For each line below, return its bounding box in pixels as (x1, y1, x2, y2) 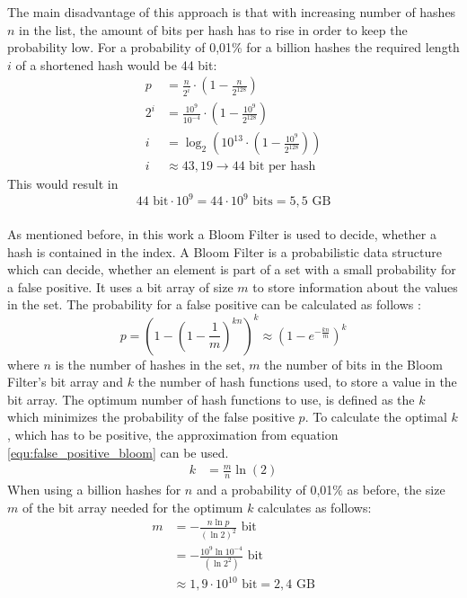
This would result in (7, 174, 119, 193)
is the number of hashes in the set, (55, 354, 245, 373)
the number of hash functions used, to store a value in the (137, 372, 457, 391)
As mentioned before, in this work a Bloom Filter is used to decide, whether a (7, 225, 436, 244)
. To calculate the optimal (304, 407, 447, 426)
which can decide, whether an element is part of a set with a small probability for (7, 260, 456, 279)
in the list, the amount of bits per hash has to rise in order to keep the (19, 20, 408, 39)
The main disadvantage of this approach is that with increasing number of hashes (7, 3, 456, 21)
